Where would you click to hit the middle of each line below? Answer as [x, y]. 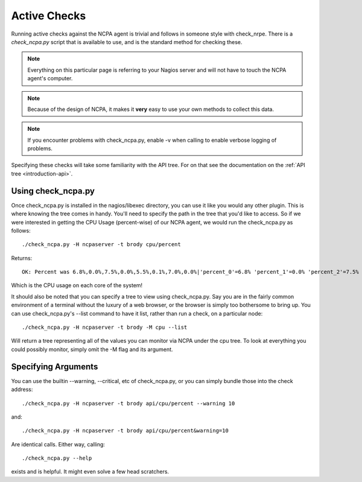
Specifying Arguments [55, 366]
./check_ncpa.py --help [57, 458]
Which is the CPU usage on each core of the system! [77, 285]
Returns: [22, 258]
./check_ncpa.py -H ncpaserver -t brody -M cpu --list [105, 328]
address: [22, 390]
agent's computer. [50, 78]
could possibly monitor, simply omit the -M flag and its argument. [92, 349]
